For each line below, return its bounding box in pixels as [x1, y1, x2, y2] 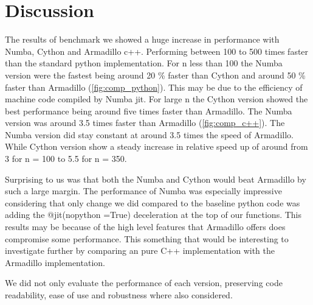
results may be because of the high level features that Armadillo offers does [5, 220, 286, 233]
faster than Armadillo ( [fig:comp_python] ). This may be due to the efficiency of [5, 80, 303, 93]
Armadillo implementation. [5, 256, 105, 268]
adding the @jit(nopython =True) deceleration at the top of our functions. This [5, 208, 302, 221]
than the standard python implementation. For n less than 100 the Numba [5, 57, 283, 69]
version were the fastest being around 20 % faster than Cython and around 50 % [5, 68, 306, 81]
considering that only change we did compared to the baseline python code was [5, 196, 300, 209]
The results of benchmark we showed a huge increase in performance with [5, 33, 280, 46]
